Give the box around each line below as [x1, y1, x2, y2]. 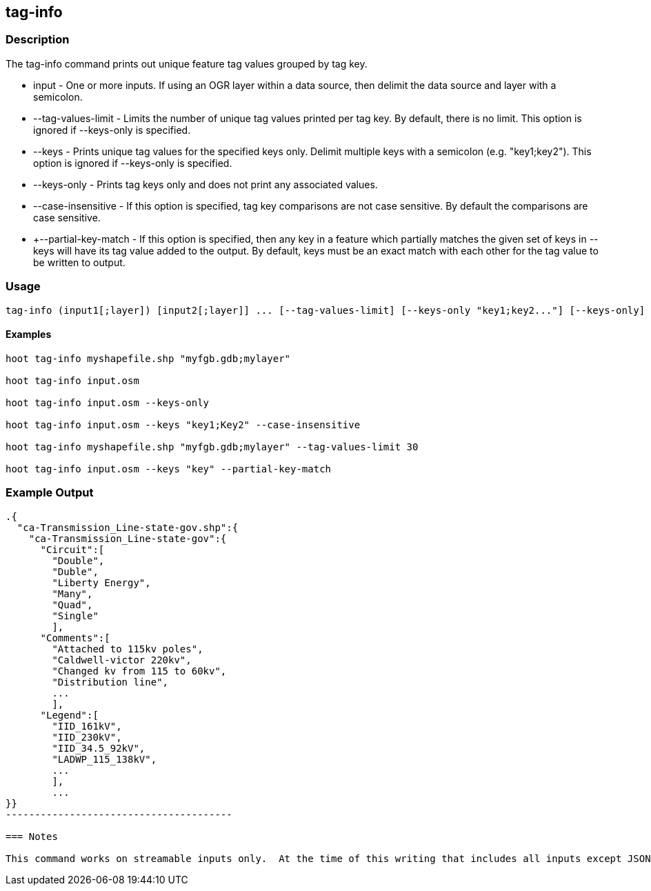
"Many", [52, 588, 93, 599]
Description [6, 32, 70, 47]
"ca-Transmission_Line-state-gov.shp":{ [17, 521, 239, 533]
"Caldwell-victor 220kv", [52, 654, 192, 665]
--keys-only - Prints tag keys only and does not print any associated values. [33, 178, 378, 190]
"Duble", [52, 565, 99, 577]
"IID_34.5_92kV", [52, 742, 146, 754]
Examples [6, 328, 52, 341]
